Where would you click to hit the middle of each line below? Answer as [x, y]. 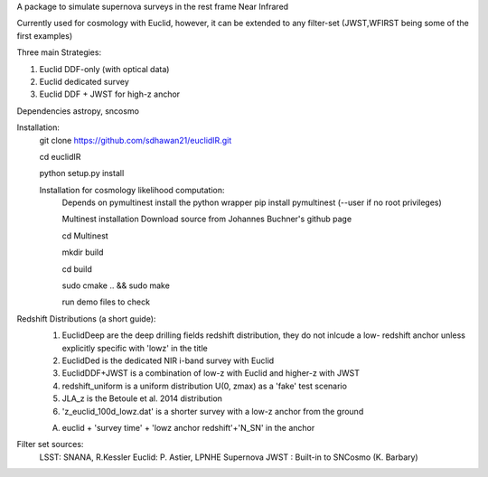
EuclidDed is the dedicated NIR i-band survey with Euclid [168, 360]
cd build [77, 269]
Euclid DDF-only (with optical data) [104, 69]
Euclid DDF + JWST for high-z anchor [110, 94]
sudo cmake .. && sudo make [116, 285]
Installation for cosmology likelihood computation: [132, 190]
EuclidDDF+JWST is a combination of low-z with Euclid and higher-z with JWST [211, 373]
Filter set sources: [50, 444]
